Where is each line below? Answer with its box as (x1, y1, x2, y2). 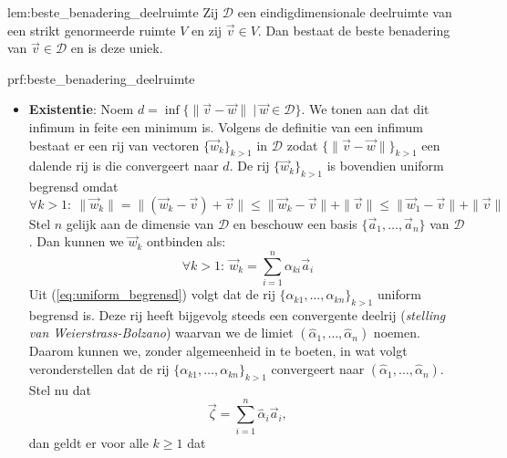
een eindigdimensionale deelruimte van (237, 3, 452, 21)
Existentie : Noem (28, 99, 134, 119)
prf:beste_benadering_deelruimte (7, 68, 195, 88)
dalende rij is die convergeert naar (28, 156, 219, 175)
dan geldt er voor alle (28, 432, 149, 452)
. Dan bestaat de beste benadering (257, 20, 450, 39)
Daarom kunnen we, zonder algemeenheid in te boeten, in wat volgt (28, 341, 408, 360)
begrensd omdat (28, 177, 119, 196)
